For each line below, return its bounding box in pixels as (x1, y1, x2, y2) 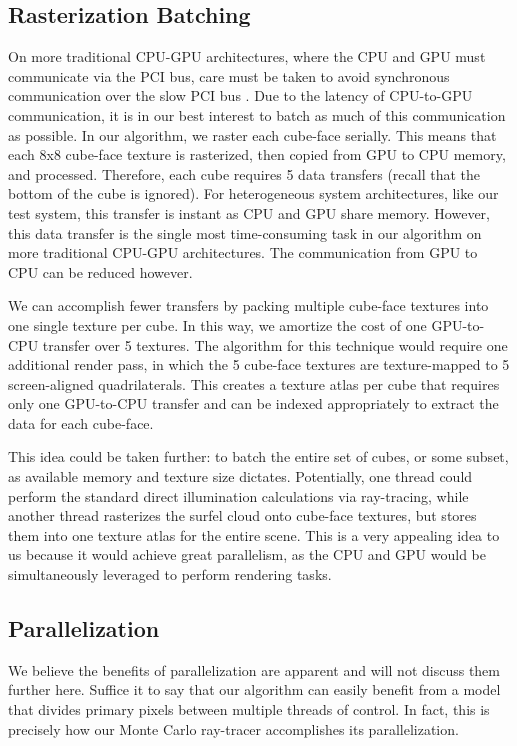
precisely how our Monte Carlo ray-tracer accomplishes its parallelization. (8, 718, 459, 739)
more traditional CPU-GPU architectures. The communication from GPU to (8, 242, 478, 263)
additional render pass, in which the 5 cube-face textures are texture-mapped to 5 (8, 354, 510, 375)
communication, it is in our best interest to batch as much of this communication (8, 104, 506, 125)
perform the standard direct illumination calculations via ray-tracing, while (8, 485, 469, 506)
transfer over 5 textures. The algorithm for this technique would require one (42, 334, 508, 355)
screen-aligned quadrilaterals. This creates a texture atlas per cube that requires (8, 373, 500, 394)
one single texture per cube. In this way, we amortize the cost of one (8, 314, 427, 335)
